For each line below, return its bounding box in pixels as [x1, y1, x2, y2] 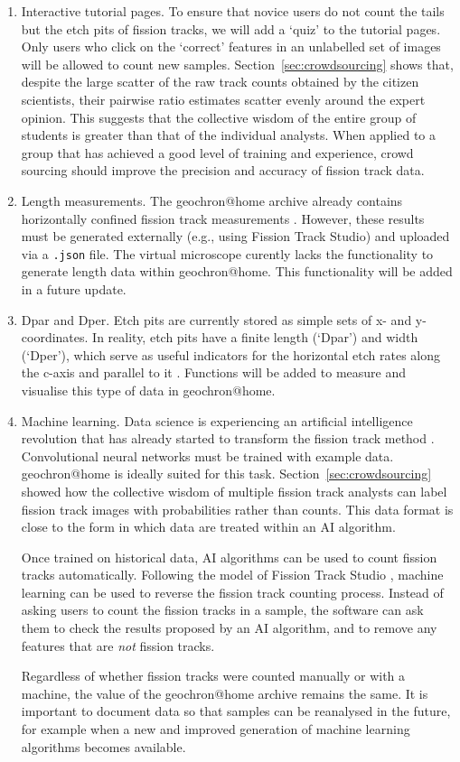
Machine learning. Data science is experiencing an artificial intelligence [21, 411, 413, 430]
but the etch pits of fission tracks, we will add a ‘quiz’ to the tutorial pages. [21, 19, 441, 38]
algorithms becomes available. [21, 737, 186, 756]
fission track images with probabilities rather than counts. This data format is [21, 499, 454, 518]
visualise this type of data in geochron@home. [21, 380, 276, 399]
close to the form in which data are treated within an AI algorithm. [21, 517, 396, 536]
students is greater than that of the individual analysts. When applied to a [21, 125, 437, 144]
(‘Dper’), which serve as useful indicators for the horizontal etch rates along [21, 345, 440, 364]
